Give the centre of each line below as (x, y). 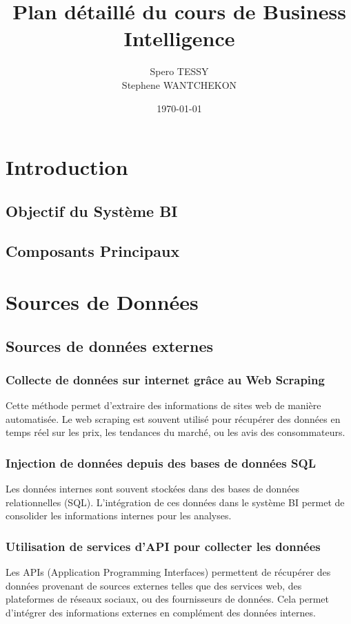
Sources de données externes (110, 345)
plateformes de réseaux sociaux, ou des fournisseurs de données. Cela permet (167, 599)
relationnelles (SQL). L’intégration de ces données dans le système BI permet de (175, 502)
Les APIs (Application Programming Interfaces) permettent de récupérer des (168, 572)
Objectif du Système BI (92, 210)
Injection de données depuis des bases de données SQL (161, 462)
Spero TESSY (179, 71)
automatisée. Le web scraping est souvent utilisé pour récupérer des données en (173, 418)
